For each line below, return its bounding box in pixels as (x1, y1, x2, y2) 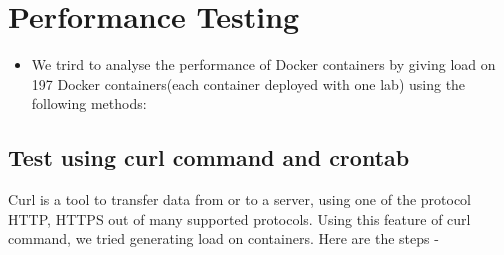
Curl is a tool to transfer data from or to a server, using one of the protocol (8, 189, 472, 210)
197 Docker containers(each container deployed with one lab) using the (31, 73, 466, 94)
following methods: (31, 93, 147, 114)
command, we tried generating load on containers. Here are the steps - (8, 228, 439, 249)
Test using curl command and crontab (8, 142, 410, 173)
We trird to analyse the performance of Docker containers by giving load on (31, 54, 496, 75)
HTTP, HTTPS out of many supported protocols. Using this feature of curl (8, 208, 471, 229)
